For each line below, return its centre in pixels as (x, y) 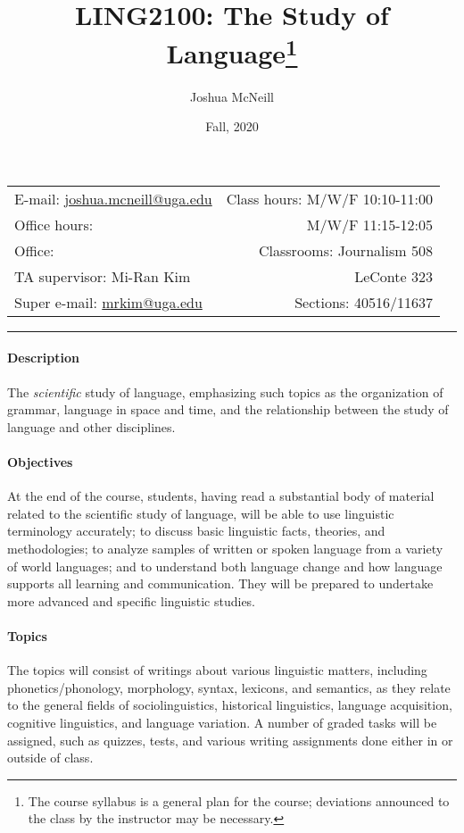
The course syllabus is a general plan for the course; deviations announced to (239, 800)
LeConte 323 (394, 276)
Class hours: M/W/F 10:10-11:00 (329, 198)
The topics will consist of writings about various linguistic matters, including (217, 670)
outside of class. (50, 758)
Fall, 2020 (232, 126)
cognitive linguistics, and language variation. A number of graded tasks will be (222, 722)
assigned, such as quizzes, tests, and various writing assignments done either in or (230, 740)
